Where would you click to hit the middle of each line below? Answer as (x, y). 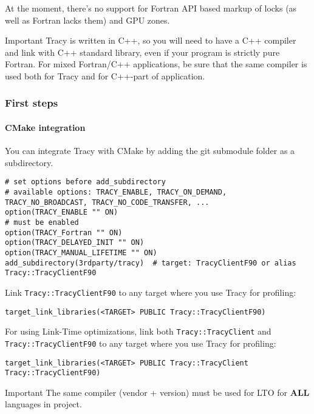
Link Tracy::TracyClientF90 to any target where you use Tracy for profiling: (151, 292)
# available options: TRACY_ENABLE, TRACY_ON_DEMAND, (116, 192)
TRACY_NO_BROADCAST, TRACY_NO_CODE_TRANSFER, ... (107, 202)
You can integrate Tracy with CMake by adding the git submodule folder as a (150, 151)
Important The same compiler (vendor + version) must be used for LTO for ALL (157, 392)
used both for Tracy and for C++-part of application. (105, 75)
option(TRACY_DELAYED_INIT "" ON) (75, 243)
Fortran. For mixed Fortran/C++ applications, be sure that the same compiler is (156, 64)
